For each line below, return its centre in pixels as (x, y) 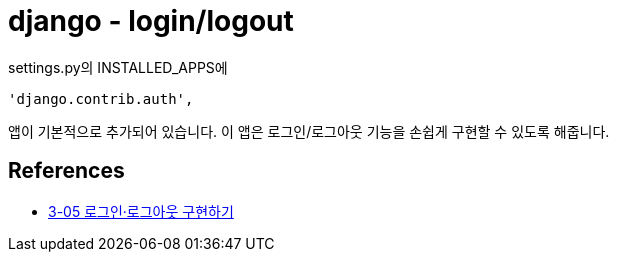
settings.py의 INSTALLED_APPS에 (118, 67)
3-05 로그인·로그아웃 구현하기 (141, 211)
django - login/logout (151, 21)
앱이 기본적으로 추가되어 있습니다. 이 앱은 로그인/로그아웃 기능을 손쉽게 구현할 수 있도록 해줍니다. (309, 131)
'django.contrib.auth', (101, 98)
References (66, 171)
